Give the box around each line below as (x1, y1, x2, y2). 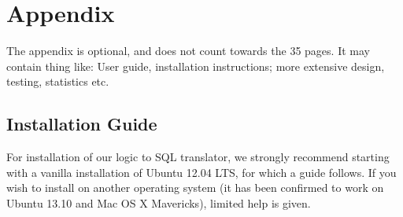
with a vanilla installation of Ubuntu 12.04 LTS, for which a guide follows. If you (6, 164, 397, 180)
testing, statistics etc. (6, 73, 109, 90)
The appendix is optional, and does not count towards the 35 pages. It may (6, 42, 370, 59)
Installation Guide (6, 112, 157, 136)
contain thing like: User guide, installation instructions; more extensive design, (6, 57, 385, 74)
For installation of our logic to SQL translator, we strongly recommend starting (6, 149, 390, 165)
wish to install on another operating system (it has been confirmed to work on (6, 179, 384, 196)
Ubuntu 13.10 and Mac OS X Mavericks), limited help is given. (6, 194, 311, 211)
